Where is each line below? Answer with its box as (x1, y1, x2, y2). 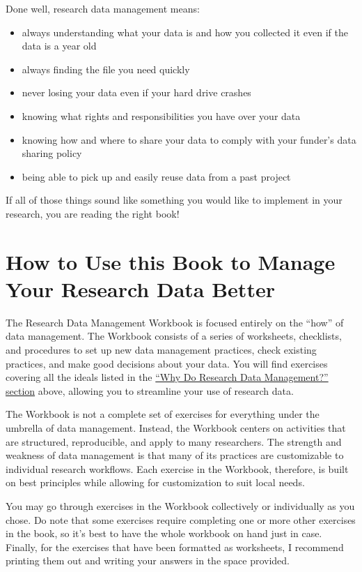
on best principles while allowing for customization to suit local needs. (6, 475, 305, 490)
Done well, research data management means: (6, 1, 200, 15)
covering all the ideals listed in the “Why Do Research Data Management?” (6, 370, 329, 384)
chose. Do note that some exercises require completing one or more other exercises (6, 512, 356, 527)
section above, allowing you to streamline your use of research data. (6, 383, 294, 398)
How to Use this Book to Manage (6, 247, 336, 276)
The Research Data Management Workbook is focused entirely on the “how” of (6, 315, 344, 329)
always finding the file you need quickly (22, 61, 190, 76)
